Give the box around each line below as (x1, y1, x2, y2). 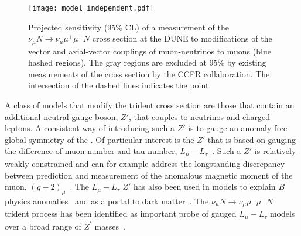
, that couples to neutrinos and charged (129, 110, 270, 122)
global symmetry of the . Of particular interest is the (5, 133, 194, 145)
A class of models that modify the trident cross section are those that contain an (5, 99, 295, 111)
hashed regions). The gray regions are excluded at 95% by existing (28, 56, 266, 69)
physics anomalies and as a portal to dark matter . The (5, 194, 209, 207)
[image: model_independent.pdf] (28, 4, 154, 12)
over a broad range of (5, 220, 81, 232)
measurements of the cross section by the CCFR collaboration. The (28, 67, 270, 80)
